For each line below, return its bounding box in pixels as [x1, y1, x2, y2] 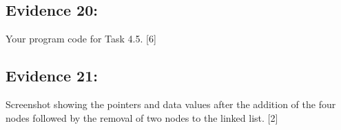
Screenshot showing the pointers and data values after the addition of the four [6, 97, 336, 111]
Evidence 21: [6, 65, 98, 86]
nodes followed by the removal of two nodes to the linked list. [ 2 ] [6, 110, 278, 125]
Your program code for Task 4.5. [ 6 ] [6, 31, 156, 46]
